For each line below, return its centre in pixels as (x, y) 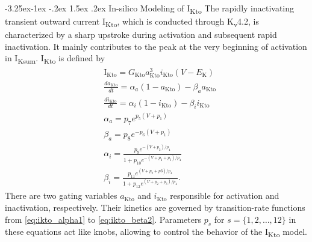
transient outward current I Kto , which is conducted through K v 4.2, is (132, 22)
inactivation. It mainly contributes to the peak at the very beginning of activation (156, 46)
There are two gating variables (61, 195)
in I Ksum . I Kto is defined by (55, 59)
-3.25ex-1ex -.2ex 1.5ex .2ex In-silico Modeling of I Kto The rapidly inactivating (150, 9)
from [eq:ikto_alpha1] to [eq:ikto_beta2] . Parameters (103, 219)
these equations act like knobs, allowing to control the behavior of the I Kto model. (156, 232)
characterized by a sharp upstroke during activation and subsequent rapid (141, 35)
